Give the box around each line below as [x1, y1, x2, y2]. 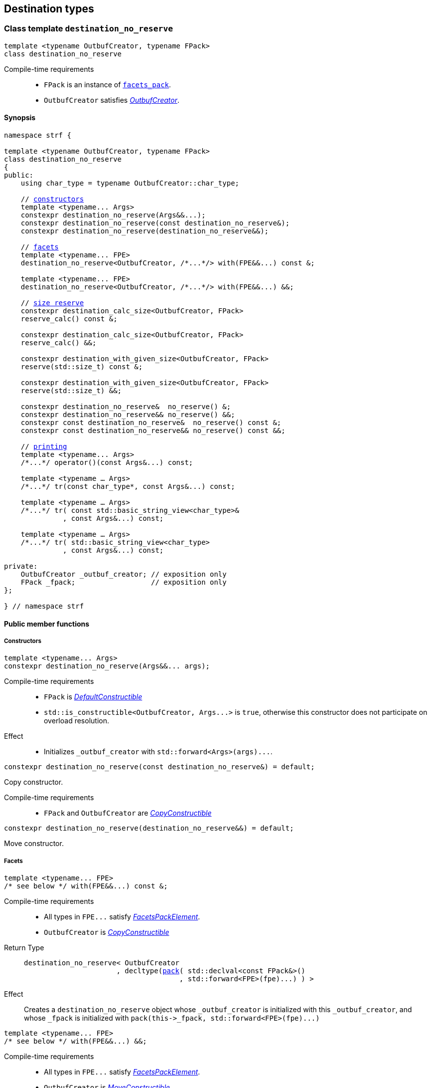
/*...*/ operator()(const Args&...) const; [20, 458, 193, 467]
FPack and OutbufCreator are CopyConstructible [44, 809, 212, 818]
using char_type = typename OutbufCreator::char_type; [20, 179, 240, 188]
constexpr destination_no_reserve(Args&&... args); [4, 662, 210, 670]
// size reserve [20, 299, 84, 307]
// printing [20, 442, 67, 451]
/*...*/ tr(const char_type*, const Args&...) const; [20, 482, 235, 491]
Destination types [4, 2, 94, 15]
